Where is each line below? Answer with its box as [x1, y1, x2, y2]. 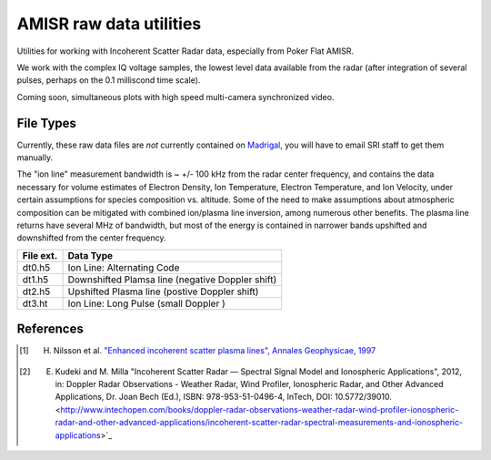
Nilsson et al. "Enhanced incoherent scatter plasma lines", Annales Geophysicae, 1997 [53, 345, 376, 356]
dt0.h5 [22, 261, 51, 273]
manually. [16, 152, 54, 163]
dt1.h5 [22, 273, 49, 286]
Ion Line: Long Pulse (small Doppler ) [67, 297, 226, 310]
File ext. [22, 249, 58, 261]
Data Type [67, 249, 114, 261]
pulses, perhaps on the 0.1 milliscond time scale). [16, 75, 201, 86]
